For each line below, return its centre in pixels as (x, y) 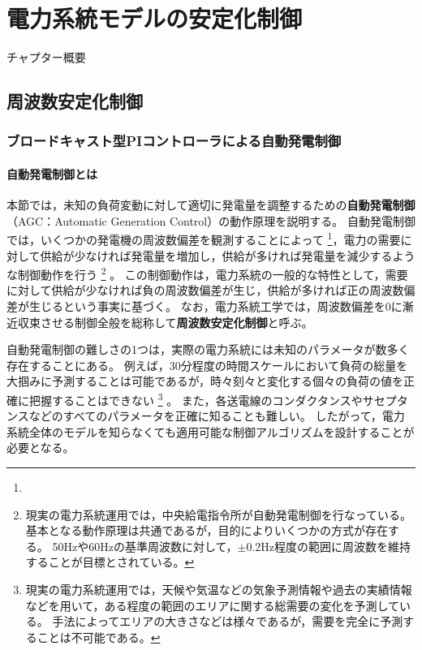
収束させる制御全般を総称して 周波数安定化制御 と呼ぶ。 (165, 322)
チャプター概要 (46, 57)
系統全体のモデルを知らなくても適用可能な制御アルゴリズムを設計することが (211, 431)
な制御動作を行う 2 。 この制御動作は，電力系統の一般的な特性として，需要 (207, 273)
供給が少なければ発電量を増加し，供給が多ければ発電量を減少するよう (228, 255)
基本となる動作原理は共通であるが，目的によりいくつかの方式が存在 (207, 530)
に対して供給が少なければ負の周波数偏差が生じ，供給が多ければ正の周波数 (205, 290)
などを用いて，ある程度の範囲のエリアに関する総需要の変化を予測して (212, 605)
